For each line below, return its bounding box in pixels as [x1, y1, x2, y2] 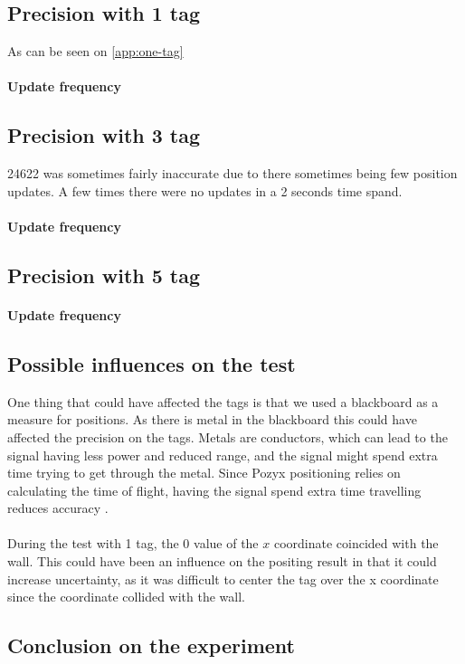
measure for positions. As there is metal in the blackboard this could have [7, 410, 417, 429]
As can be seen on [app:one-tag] [7, 42, 184, 61]
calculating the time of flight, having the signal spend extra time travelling [7, 480, 422, 499]
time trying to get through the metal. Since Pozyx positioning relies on [7, 463, 401, 482]
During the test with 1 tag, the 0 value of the [7, 534, 259, 553]
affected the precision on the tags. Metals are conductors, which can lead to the [7, 427, 448, 446]
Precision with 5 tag [7, 261, 201, 289]
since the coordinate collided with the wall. [7, 587, 246, 606]
